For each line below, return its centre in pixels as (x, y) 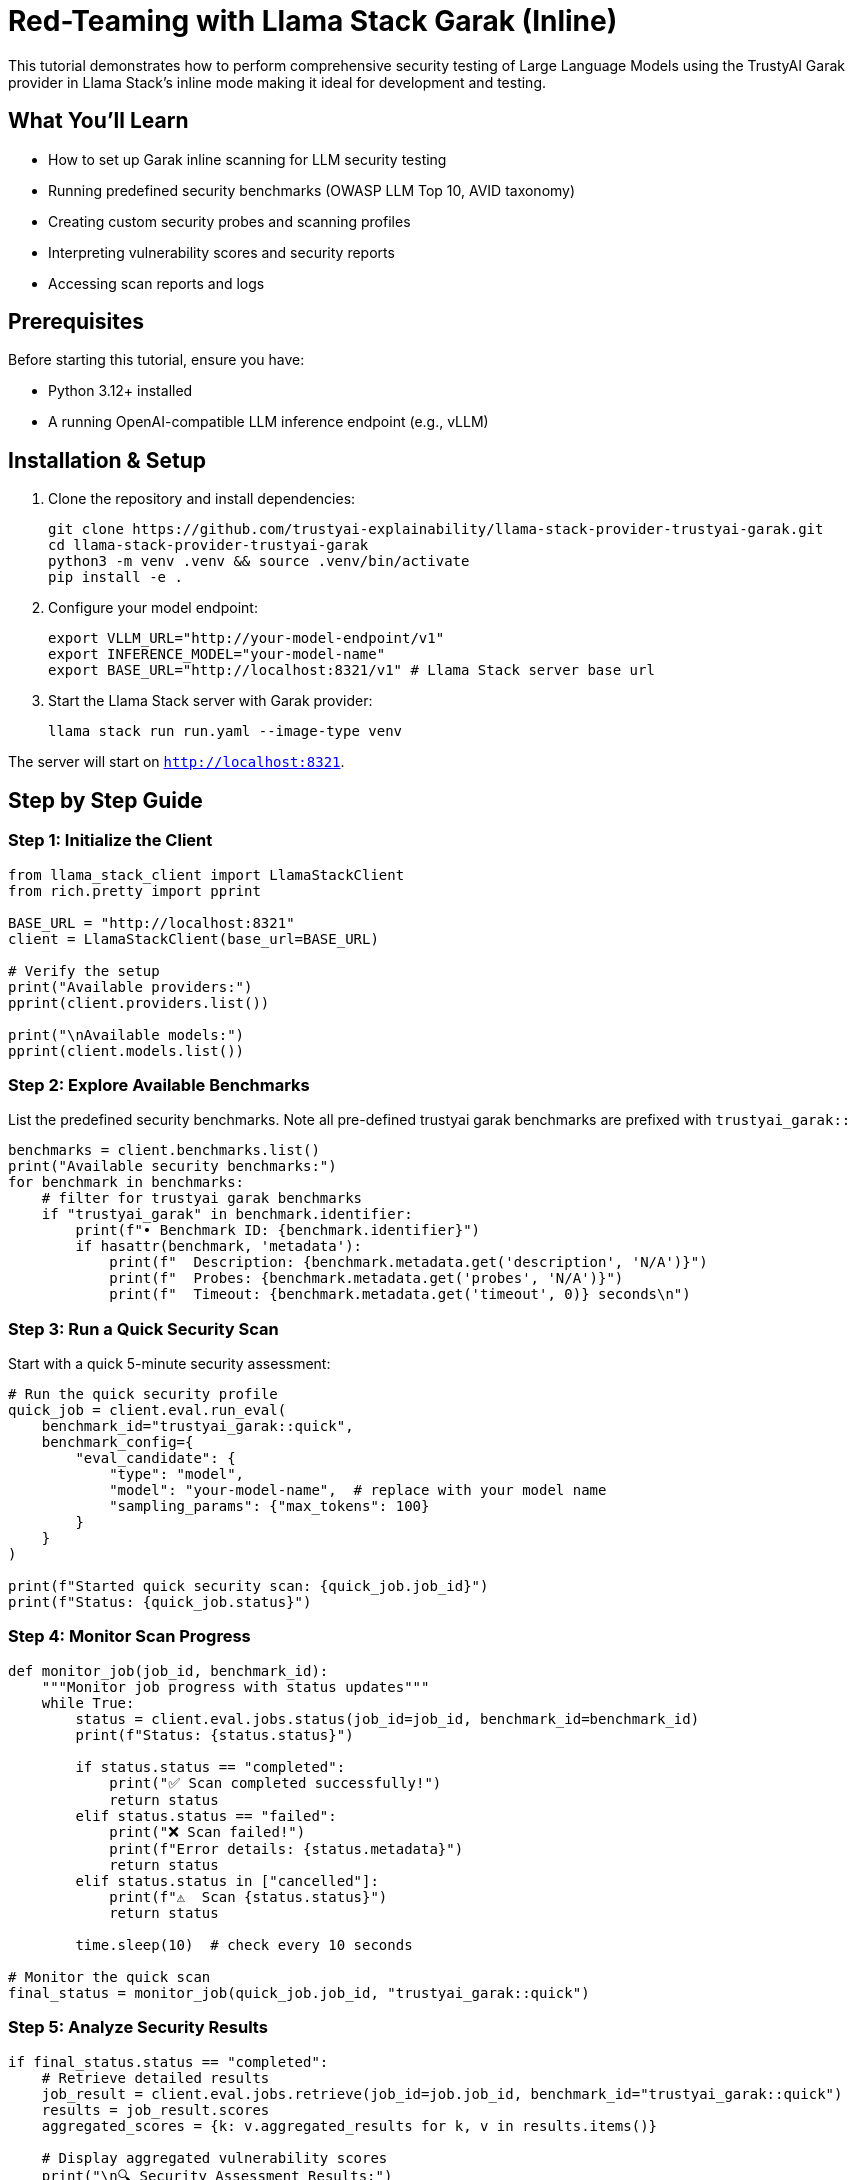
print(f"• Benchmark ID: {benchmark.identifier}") (278, 1230)
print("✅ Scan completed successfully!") (275, 1782)
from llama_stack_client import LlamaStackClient (206, 874)
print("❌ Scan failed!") (207, 1831)
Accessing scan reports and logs (156, 283)
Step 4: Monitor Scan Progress (129, 1636)
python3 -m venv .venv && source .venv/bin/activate (259, 561)
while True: (88, 1702)
